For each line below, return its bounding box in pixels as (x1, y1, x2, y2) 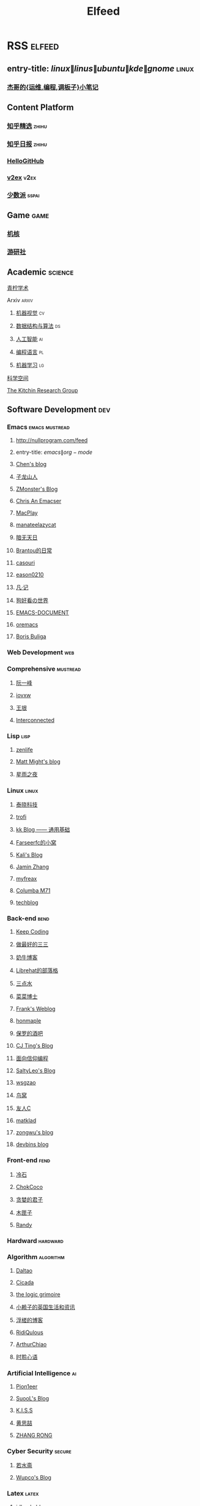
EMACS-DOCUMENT (15, 609, 69, 617)
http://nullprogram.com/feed (15, 437, 88, 444)
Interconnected (15, 717, 54, 724)
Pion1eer (15, 1383, 38, 1391)
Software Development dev (7, 404, 111, 415)
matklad (15, 1117, 37, 1125)
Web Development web (7, 648, 75, 657)
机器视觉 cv (15, 309, 45, 316)
